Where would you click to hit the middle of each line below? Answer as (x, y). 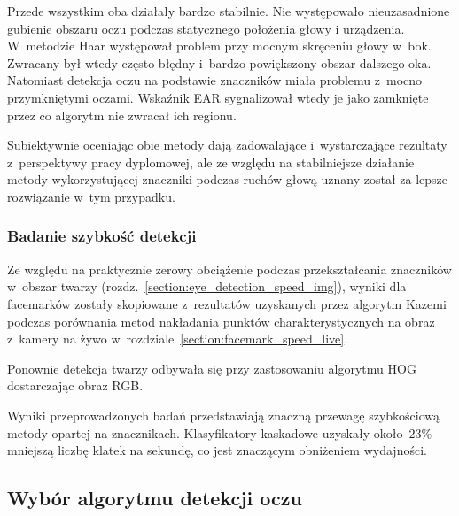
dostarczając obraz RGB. (75, 385)
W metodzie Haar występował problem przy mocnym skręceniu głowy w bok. (219, 46)
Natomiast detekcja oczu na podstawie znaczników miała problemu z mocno (215, 80)
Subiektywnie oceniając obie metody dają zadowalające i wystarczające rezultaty (227, 145)
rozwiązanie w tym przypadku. (91, 196)
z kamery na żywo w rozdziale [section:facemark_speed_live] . (178, 339)
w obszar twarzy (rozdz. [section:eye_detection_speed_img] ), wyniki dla (207, 286)
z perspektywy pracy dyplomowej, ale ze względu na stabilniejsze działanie (211, 162)
